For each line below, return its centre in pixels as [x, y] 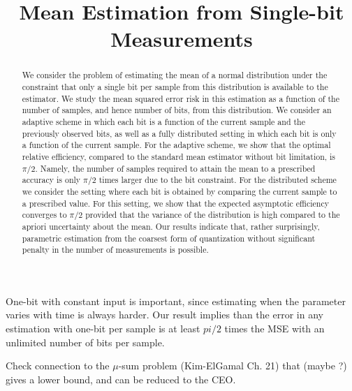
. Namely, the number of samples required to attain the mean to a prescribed [175, 168]
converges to [44, 215]
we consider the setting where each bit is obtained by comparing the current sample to [179, 191]
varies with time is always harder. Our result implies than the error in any [164, 315]
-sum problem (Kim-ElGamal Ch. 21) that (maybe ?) [233, 366]
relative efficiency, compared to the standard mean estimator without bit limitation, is [179, 156]
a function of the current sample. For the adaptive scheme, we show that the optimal [176, 145]
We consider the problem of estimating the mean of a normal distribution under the [175, 75]
